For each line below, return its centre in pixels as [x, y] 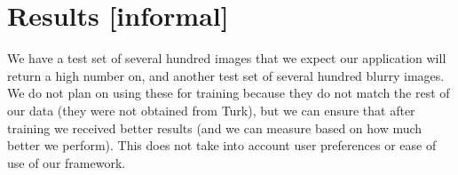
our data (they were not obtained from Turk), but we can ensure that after [211, 110]
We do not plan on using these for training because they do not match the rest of [229, 93]
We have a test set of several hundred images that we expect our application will [227, 58]
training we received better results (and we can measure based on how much [215, 127]
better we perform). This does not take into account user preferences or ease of [222, 145]
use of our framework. [67, 162]
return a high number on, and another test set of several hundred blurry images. [226, 75]
